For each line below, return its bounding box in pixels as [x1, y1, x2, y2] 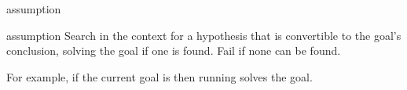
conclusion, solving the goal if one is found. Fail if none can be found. [6, 42, 341, 59]
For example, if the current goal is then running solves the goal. [6, 68, 313, 85]
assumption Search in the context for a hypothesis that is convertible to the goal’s [6, 27, 401, 43]
